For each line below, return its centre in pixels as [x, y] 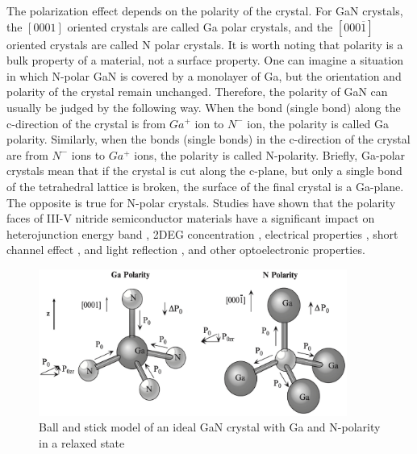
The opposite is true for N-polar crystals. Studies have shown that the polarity [201, 202]
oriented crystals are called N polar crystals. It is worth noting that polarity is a [205, 44]
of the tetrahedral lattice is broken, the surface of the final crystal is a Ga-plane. [205, 186]
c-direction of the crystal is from [86, 123]
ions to [88, 154]
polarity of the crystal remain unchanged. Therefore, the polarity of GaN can [197, 92]
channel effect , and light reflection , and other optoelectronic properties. [186, 250]
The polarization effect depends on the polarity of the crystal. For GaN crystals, [205, 10]
